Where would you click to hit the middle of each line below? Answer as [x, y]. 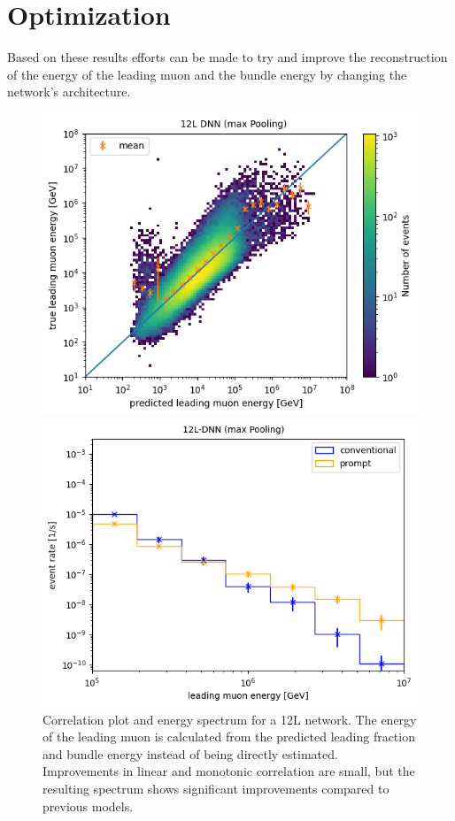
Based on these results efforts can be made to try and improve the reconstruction [227, 57]
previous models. [88, 806]
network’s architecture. [69, 92]
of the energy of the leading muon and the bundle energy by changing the [207, 74]
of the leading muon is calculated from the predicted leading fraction [229, 737]
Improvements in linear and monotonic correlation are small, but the [229, 771]
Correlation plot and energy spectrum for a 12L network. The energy [230, 719]
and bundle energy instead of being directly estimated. [190, 753]
